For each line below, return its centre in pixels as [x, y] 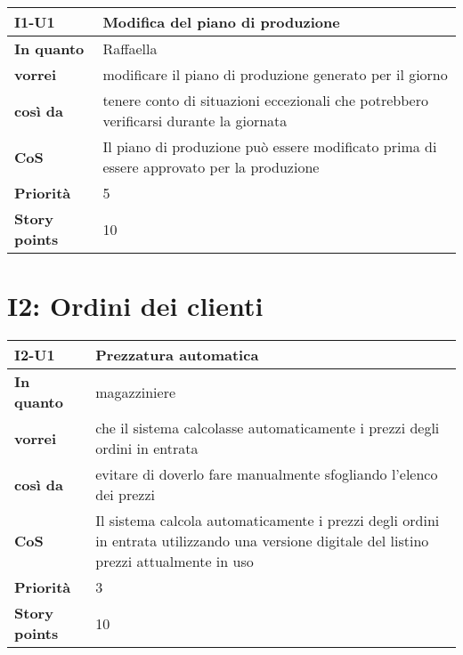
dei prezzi [125, 495]
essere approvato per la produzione [211, 167]
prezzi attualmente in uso [175, 562]
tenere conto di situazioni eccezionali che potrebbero [265, 100]
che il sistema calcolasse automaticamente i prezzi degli [268, 428]
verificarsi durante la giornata [195, 121]
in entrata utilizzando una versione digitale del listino [262, 541]
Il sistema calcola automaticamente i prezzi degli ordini [268, 521]
